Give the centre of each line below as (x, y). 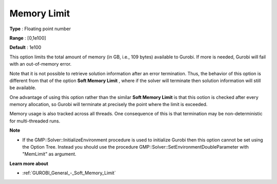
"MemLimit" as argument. (49, 154)
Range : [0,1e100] (28, 38)
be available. (23, 88)
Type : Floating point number (40, 29)
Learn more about (29, 163)
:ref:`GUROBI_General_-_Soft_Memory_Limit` (69, 173)
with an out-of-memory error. (41, 64)
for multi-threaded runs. (35, 121)
